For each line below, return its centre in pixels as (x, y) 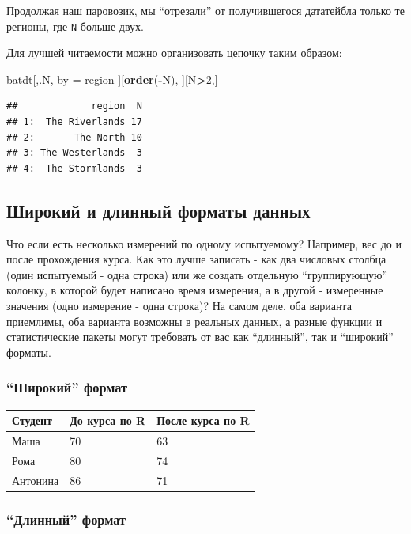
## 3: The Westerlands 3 (74, 153)
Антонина (36, 480)
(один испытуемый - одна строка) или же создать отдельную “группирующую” (197, 274)
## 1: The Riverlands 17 (74, 122)
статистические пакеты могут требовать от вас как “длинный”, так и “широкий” (200, 337)
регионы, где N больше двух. (75, 26)
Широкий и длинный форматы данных (158, 210)
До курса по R (108, 420)
